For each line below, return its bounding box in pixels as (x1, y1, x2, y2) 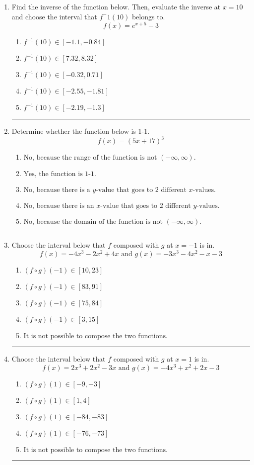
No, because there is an (23, 202, 94, 210)
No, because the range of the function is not (23, 154, 157, 162)
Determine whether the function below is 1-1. (11, 126, 150, 136)
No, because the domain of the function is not (23, 218, 163, 226)
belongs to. (131, 11, 165, 21)
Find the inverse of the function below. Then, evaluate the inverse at (11, 1, 221, 11)
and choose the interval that (11, 11, 97, 21)
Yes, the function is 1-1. (23, 171, 96, 178)
